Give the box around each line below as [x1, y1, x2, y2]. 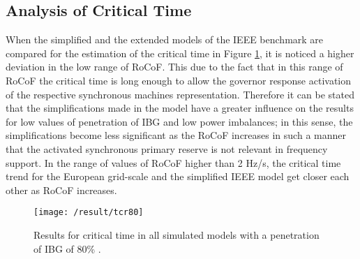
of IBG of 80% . [33, 241, 101, 256]
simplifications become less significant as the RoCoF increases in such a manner [6, 128, 346, 142]
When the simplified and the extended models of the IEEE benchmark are [6, 32, 324, 47]
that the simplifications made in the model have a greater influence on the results [6, 101, 354, 115]
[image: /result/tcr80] [33, 207, 144, 218]
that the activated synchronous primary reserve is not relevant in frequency [6, 141, 328, 156]
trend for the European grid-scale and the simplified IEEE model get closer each [6, 169, 350, 184]
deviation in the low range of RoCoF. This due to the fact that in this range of [6, 59, 343, 74]
